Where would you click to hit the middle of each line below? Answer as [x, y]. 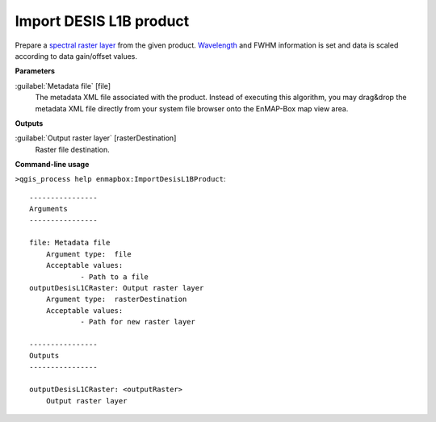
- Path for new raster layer [138, 322]
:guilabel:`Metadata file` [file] [63, 86]
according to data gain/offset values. [76, 56]
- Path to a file [115, 277]
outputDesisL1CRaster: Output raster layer [117, 288]
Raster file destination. [72, 149]
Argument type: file [89, 254]
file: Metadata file [70, 243]
